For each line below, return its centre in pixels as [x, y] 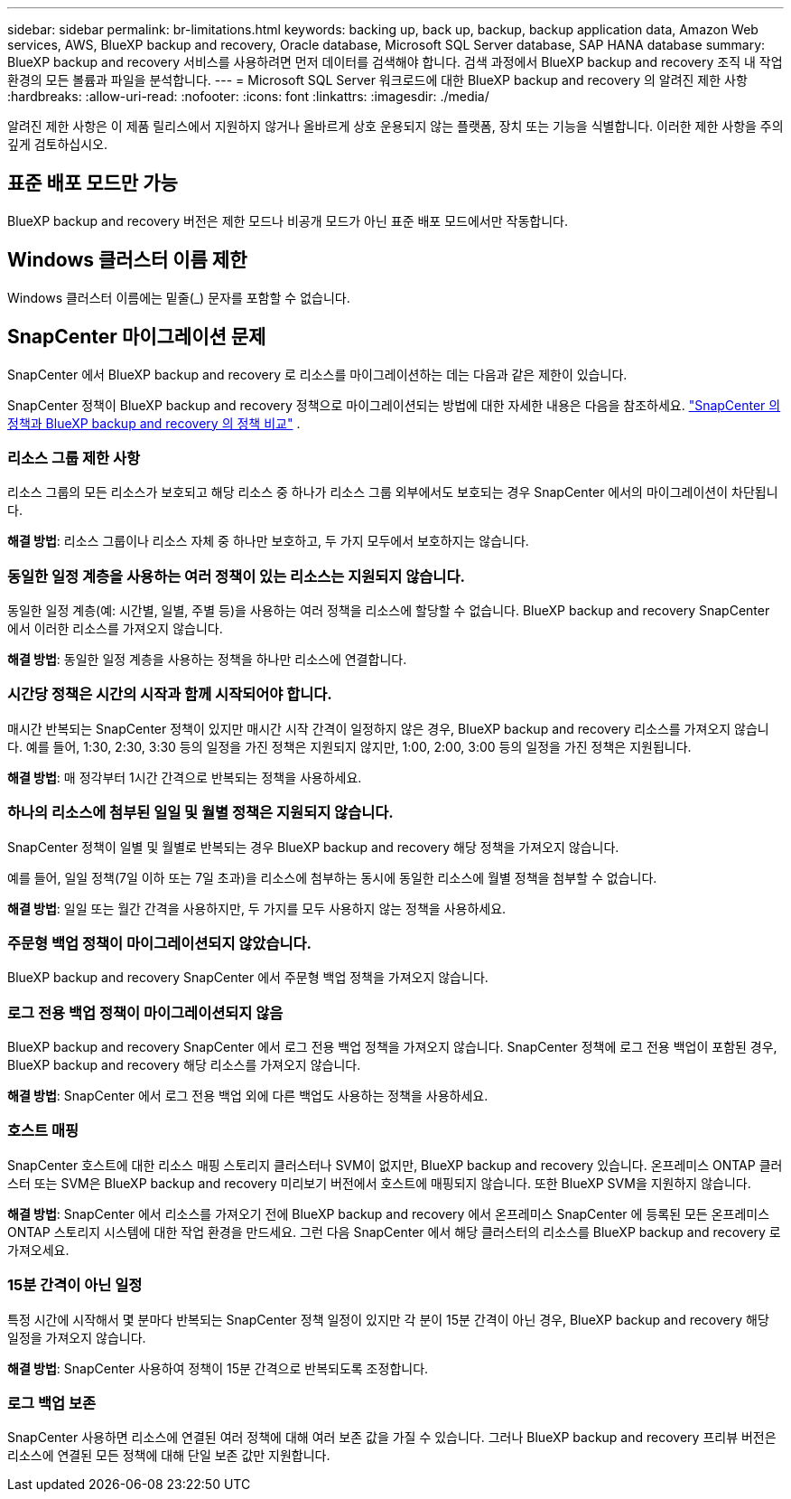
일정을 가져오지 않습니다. [77, 1337]
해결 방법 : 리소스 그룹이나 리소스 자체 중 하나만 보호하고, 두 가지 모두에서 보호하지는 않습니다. [268, 541]
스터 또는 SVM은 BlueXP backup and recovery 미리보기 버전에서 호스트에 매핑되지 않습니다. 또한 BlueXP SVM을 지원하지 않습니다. [379, 1183]
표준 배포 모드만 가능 [93, 183]
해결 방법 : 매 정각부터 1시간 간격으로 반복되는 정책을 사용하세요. [185, 777]
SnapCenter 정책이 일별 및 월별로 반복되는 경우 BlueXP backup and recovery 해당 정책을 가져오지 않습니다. [313, 847]
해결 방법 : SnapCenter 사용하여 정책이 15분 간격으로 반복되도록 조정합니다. [218, 1368]
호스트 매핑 [43, 1131]
